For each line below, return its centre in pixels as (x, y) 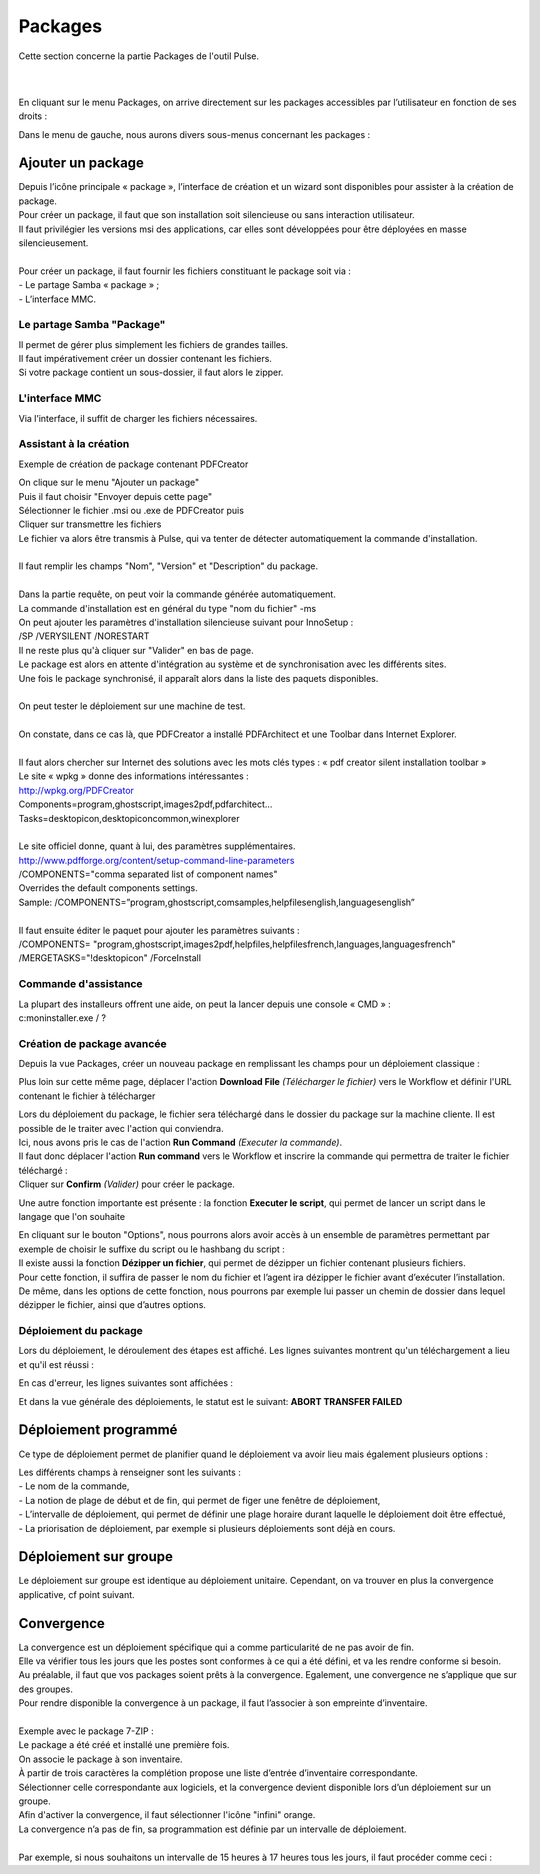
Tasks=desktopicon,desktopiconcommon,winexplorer (129, 818)
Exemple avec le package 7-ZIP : (86, 1731)
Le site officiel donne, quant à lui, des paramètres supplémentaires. (157, 846)
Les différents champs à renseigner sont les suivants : (130, 1472)
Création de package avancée (92, 1043)
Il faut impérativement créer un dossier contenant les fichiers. (145, 359)
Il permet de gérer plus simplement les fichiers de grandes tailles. (153, 344)
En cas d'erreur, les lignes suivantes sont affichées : (126, 1383)
